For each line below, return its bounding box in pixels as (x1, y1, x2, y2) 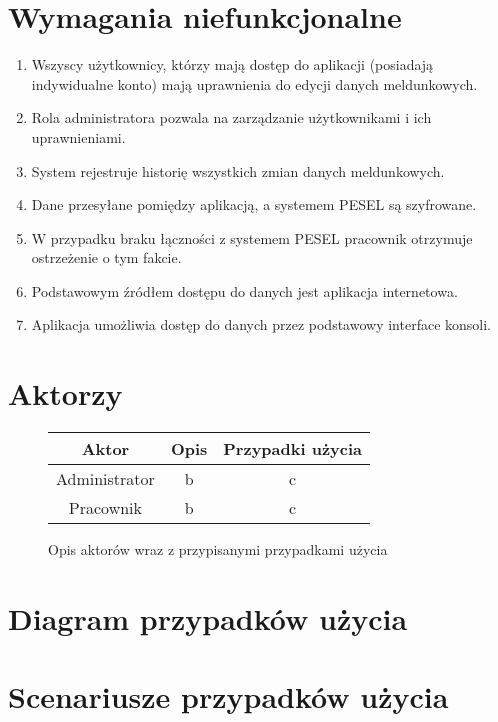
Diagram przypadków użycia (8, 597, 408, 638)
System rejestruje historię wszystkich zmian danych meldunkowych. (31, 160, 445, 181)
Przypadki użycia (223, 437, 363, 461)
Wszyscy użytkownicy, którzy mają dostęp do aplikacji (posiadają (31, 54, 434, 75)
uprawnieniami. (31, 126, 126, 147)
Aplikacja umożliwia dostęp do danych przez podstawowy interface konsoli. (31, 314, 491, 335)
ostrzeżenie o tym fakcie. (31, 247, 182, 268)
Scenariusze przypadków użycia (8, 676, 449, 717)
